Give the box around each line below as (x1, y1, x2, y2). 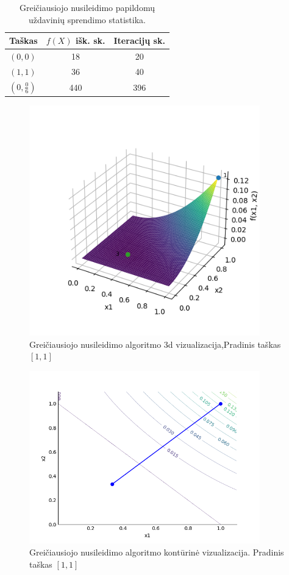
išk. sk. (76, 34, 105, 47)
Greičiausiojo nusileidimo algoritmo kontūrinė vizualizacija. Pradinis (29, 545, 284, 558)
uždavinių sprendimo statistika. (28, 13, 146, 26)
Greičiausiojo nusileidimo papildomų (19, 1, 155, 13)
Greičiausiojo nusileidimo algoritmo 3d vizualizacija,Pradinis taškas (29, 337, 281, 350)
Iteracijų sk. (113, 34, 165, 47)
